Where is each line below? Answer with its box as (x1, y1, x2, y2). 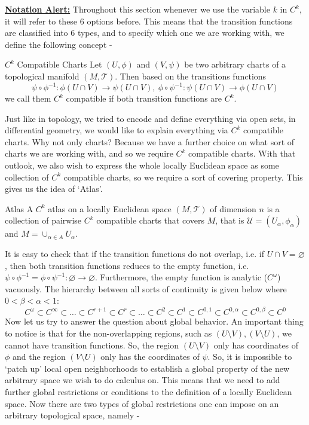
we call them (5, 92, 51, 105)
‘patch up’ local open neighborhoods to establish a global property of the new (5, 362, 290, 374)
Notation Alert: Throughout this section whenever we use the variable (5, 3, 270, 15)
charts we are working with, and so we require (5, 147, 173, 160)
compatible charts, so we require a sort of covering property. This (63, 170, 303, 183)
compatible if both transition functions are (66, 92, 222, 105)
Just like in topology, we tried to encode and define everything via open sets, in (5, 112, 296, 124)
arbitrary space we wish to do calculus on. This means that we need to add (5, 374, 280, 386)
